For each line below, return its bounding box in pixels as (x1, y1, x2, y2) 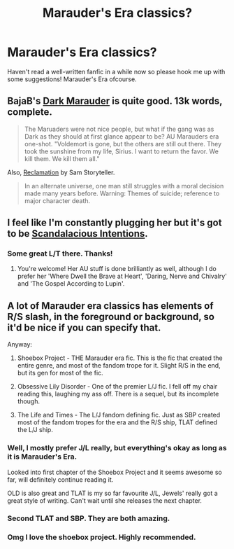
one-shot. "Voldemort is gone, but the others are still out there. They (24, 139, 222, 148)
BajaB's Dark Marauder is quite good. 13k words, (7, 95, 223, 107)
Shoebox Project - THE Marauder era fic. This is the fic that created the (17, 354, 223, 362)
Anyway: (7, 340, 33, 349)
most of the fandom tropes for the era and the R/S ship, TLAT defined (17, 418, 218, 426)
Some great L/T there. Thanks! (7, 249, 113, 258)
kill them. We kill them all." (24, 154, 100, 162)
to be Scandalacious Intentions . (7, 228, 148, 239)
